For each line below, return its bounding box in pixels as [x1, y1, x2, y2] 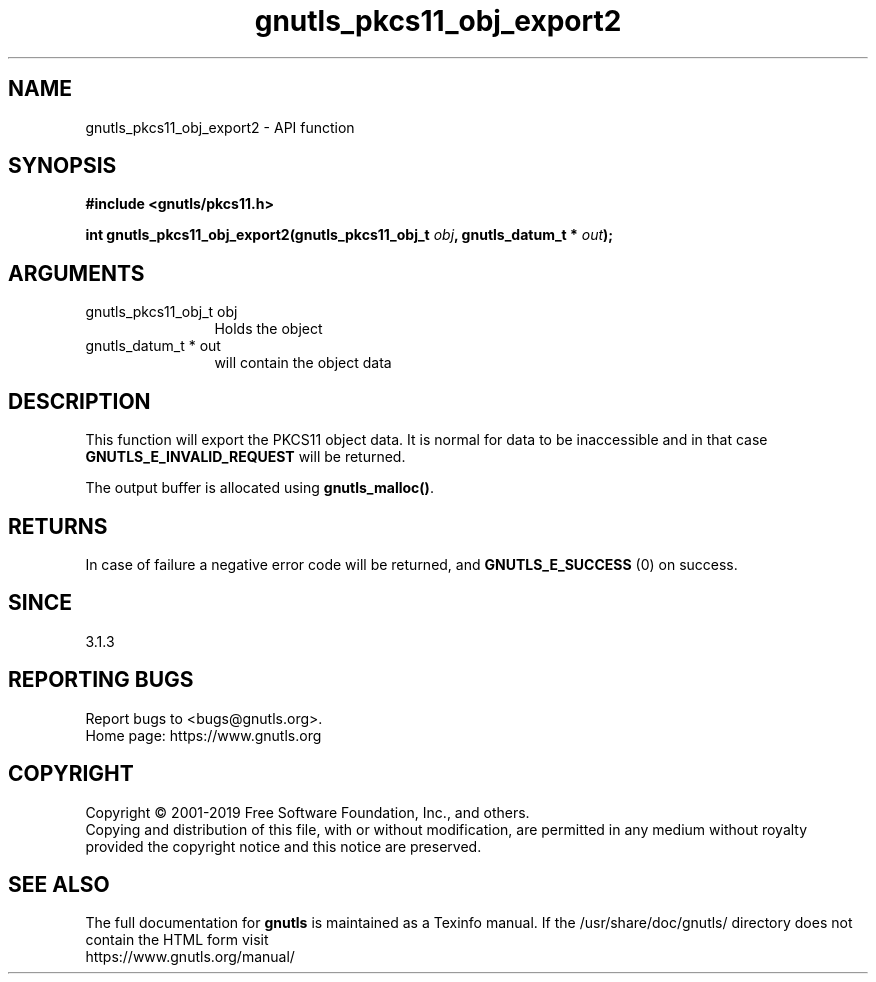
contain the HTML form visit [85, 931, 269, 949]
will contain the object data [214, 354, 392, 372]
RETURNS [8, 513, 108, 539]
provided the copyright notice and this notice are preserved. [85, 837, 482, 855]
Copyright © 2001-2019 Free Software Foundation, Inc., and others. [85, 803, 530, 821]
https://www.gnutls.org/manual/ [85, 948, 295, 966]
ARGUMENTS [8, 260, 145, 286]
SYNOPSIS [8, 153, 117, 179]
